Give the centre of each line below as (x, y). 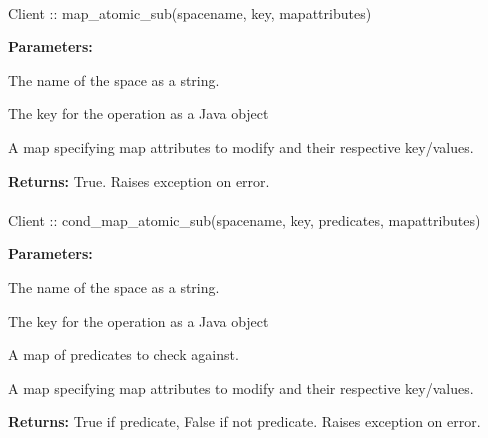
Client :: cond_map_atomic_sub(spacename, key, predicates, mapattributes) (244, 219)
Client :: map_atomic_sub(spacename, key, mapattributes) (190, 12)
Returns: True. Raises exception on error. (139, 180)
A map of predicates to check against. (123, 354)
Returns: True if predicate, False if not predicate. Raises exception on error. (244, 421)
